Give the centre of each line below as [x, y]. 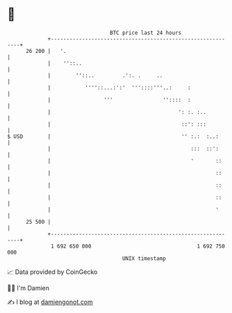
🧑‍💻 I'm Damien [28, 288]
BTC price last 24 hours [146, 33]
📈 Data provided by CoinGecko [52, 272]
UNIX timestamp [144, 258]
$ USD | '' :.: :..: [113, 136]
